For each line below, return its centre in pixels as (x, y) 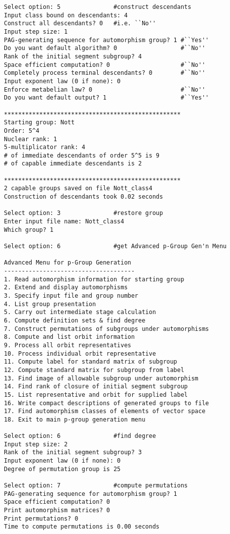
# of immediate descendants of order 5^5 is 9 (82, 155)
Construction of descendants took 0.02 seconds (84, 197)
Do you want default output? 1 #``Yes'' (107, 98)
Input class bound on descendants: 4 (66, 15)
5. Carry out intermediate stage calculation (80, 312)
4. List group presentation (50, 304)
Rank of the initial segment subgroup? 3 (73, 453)
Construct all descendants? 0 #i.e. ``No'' (80, 24)
